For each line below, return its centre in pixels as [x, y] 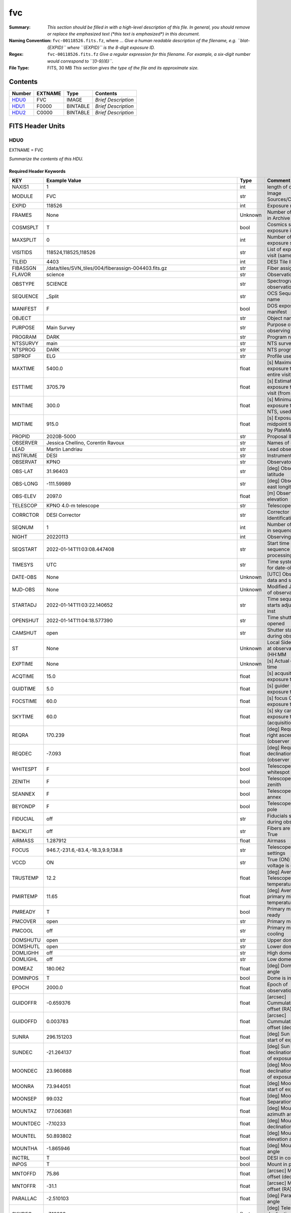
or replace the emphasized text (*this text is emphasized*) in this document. [124, 33]
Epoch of [277, 984]
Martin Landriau [64, 449]
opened [276, 623]
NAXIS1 [20, 187]
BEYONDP [24, 806]
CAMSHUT [24, 633]
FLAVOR [21, 275]
